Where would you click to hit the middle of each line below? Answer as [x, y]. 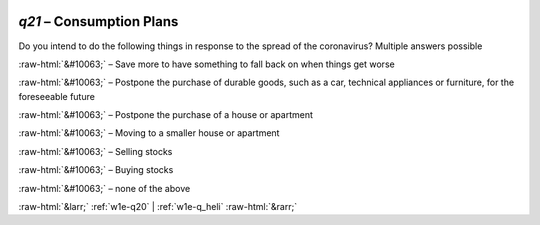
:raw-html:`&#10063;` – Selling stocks [95, 151]
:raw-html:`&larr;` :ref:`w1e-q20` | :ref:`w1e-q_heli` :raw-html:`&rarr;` [158, 207]
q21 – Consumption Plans [98, 21]
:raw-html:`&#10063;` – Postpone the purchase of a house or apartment [166, 115]
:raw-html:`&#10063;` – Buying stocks [96, 170]
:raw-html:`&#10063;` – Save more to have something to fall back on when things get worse [206, 64]
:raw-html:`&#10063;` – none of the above [104, 188]
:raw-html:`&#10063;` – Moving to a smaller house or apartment [149, 133]
